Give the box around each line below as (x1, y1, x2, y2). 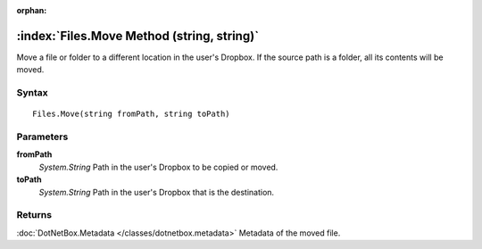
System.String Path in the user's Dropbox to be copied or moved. (38, 162, 278, 172)
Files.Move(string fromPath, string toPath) (32, 109, 231, 120)
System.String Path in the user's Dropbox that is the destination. (38, 187, 275, 197)
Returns (16, 209, 53, 221)
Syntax (16, 87, 48, 99)
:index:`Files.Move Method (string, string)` (16, 28, 259, 44)
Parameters (16, 130, 69, 143)
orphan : (16, 5, 47, 15)
